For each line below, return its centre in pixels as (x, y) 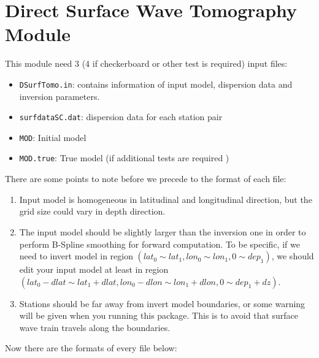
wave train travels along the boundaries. (95, 327)
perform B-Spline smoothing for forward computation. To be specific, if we (159, 244)
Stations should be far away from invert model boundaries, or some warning (162, 303)
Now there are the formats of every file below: (91, 348)
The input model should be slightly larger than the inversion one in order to (163, 231)
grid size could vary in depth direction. (92, 211)
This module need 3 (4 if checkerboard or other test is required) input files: (146, 63)
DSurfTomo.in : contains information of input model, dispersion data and (156, 84)
